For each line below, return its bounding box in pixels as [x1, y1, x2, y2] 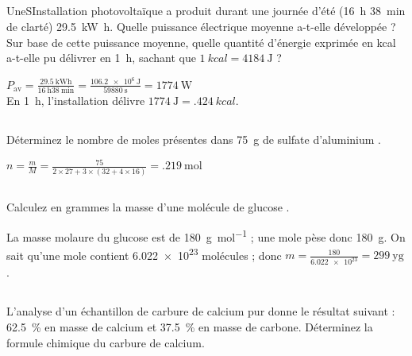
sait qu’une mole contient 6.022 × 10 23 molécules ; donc [6, 244, 282, 263]
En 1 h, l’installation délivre [6, 92, 145, 109]
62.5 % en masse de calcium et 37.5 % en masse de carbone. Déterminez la [6, 318, 373, 335]
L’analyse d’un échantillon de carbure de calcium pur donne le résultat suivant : [6, 303, 395, 319]
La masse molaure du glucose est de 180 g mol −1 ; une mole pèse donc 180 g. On [6, 226, 406, 245]
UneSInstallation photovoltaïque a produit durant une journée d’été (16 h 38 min [6, 2, 406, 19]
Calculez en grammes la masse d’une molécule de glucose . [6, 198, 290, 215]
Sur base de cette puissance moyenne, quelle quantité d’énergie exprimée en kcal [6, 33, 396, 50]
